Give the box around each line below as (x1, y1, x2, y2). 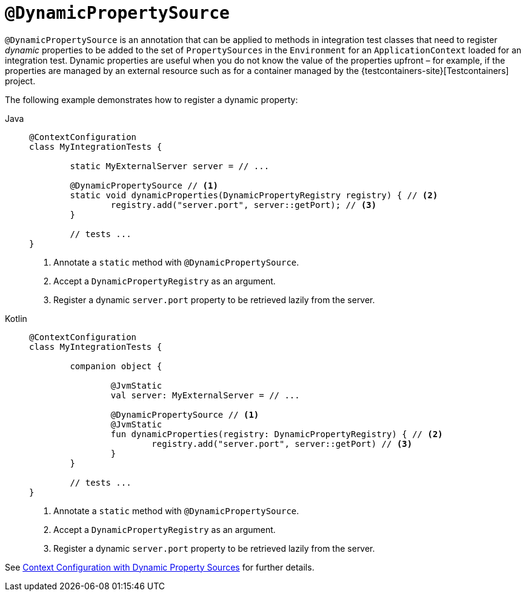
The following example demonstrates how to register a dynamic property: (5, 94, 298, 105)
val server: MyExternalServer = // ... (110, 390, 300, 400)
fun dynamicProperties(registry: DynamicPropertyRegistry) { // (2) (110, 429, 443, 439)
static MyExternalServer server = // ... (70, 161, 270, 171)
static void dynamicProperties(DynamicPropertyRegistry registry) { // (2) (70, 190, 438, 200)
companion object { (70, 361, 162, 371)
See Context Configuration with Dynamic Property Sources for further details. (5, 561, 315, 572)
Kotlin (5, 313, 27, 324)
